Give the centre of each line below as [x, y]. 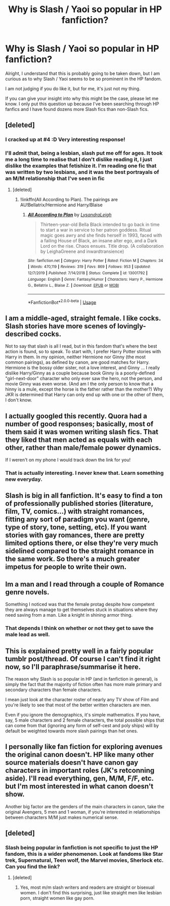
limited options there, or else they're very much [82, 543]
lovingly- [132, 326]
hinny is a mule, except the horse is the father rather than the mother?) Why [84, 389]
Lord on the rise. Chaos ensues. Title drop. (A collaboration [102, 246]
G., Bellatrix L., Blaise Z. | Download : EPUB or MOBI [73, 286]
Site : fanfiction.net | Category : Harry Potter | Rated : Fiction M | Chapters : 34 [95, 260]
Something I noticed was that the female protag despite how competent [80, 605]
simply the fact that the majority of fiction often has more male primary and [83, 684]
